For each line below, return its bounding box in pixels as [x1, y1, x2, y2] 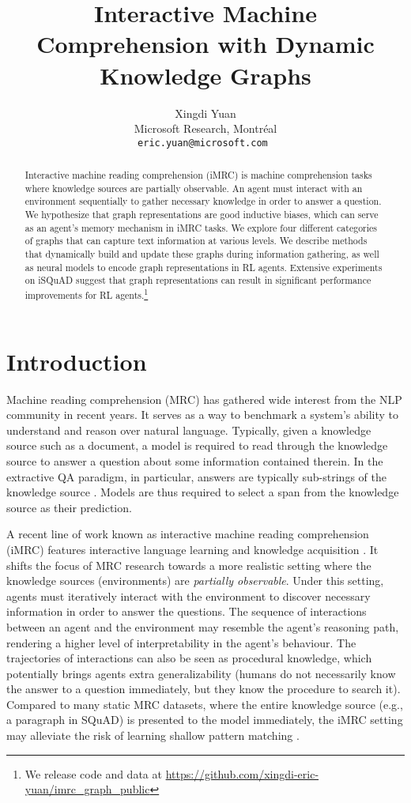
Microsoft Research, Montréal [134, 120, 277, 137]
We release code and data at [25, 765, 162, 782]
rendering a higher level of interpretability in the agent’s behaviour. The [6, 634, 356, 650]
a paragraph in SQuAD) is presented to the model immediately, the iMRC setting [6, 711, 403, 728]
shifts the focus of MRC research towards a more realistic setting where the [6, 556, 371, 573]
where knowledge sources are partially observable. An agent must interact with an [25, 181, 363, 194]
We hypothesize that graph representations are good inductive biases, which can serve [25, 208, 379, 221]
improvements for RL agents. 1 [25, 286, 149, 302]
